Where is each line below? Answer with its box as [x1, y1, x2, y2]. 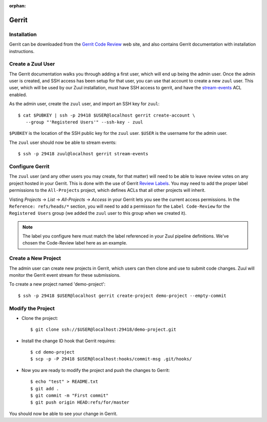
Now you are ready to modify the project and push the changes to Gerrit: [21, 367, 170, 373]
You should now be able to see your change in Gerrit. [9, 411, 118, 417]
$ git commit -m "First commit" [30, 393, 109, 399]
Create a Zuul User [9, 60, 55, 67]
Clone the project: [21, 315, 58, 321]
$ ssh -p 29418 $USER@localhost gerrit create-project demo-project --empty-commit [18, 293, 227, 299]
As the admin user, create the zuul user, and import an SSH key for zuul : [9, 101, 160, 107]
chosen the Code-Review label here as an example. [22, 240, 128, 246]
